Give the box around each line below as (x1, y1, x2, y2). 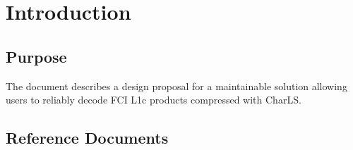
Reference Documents (6, 127, 169, 149)
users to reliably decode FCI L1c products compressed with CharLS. (6, 92, 301, 107)
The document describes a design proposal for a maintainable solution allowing (6, 78, 347, 93)
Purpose (6, 45, 67, 67)
